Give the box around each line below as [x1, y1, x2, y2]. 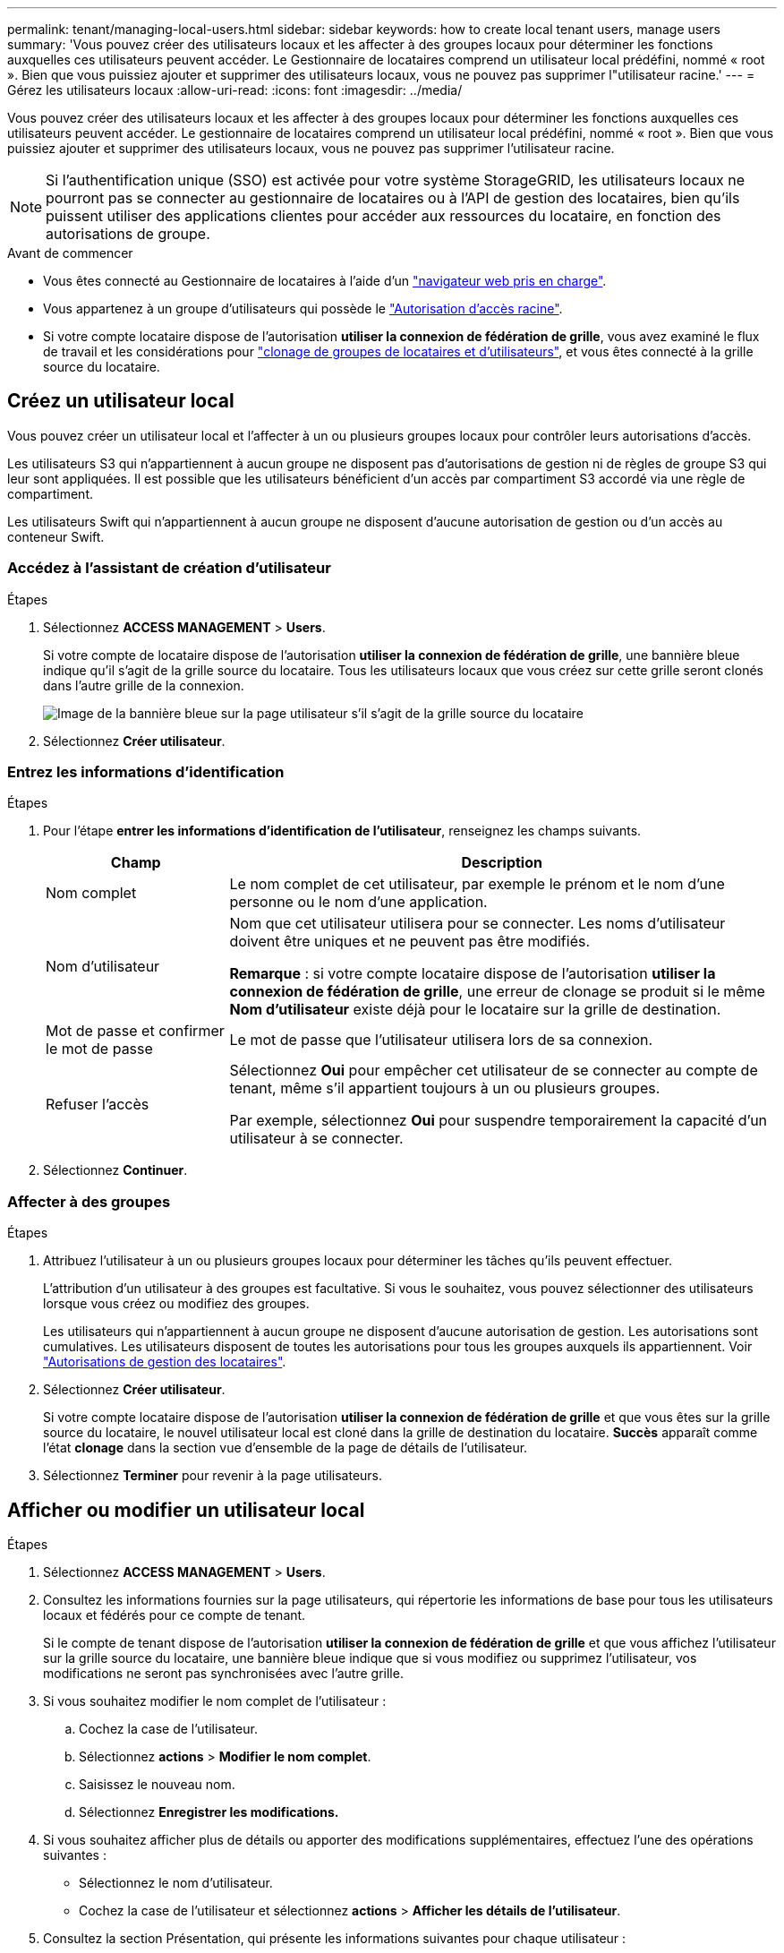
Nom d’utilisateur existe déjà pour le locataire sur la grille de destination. [229, 1000, 721, 1019]
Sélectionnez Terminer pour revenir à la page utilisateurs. [43, 1468, 383, 1484]
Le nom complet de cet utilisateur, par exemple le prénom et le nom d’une [229, 875, 725, 894]
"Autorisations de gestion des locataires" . [43, 1354, 286, 1370]
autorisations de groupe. [46, 225, 210, 243]
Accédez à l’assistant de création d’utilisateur [7, 559, 331, 578]
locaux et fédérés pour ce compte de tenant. [43, 1606, 306, 1623]
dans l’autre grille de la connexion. [43, 677, 244, 693]
